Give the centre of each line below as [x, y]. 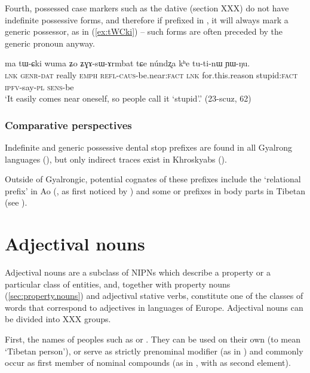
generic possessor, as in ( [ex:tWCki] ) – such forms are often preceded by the [144, 31]
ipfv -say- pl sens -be [39, 86]
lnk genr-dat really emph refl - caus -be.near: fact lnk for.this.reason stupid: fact [151, 74]
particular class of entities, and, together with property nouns [118, 284]
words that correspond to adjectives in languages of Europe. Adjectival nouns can [154, 307]
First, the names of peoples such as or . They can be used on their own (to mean [153, 339]
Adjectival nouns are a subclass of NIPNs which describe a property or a [138, 272]
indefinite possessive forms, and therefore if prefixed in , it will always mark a [147, 19]
